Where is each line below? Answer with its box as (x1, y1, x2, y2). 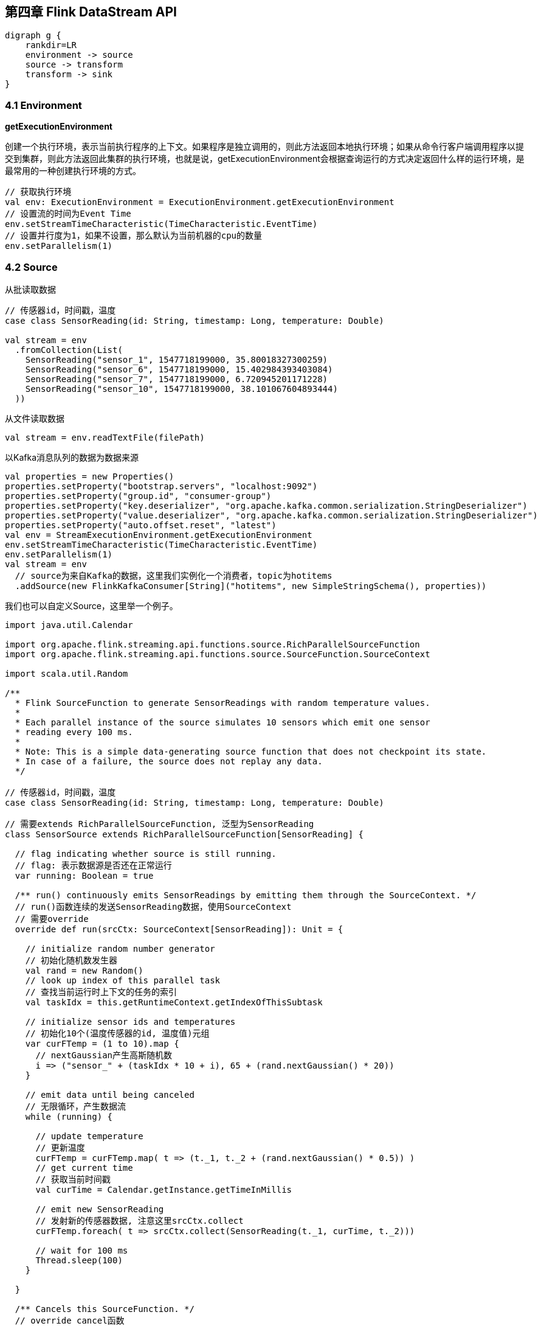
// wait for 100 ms (35, 1245, 128, 1255)
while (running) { (25, 1111, 113, 1122)
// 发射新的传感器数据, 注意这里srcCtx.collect (35, 1215, 244, 1226)
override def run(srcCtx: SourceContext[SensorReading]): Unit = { (15, 924, 343, 934)
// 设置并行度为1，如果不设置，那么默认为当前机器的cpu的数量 (5, 231, 262, 241)
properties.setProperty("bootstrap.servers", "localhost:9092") (5, 481, 318, 491)
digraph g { (5, 30, 61, 41)
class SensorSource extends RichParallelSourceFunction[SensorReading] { (5, 829, 364, 839)
